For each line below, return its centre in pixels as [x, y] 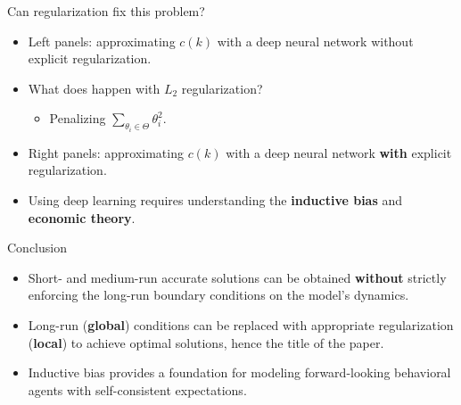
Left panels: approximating [102, 41]
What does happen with [94, 88]
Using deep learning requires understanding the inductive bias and [215, 200]
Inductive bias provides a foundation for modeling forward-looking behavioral [239, 372]
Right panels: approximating [106, 152]
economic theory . [82, 217]
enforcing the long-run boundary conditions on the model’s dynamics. [218, 295]
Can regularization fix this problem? [106, 11]
